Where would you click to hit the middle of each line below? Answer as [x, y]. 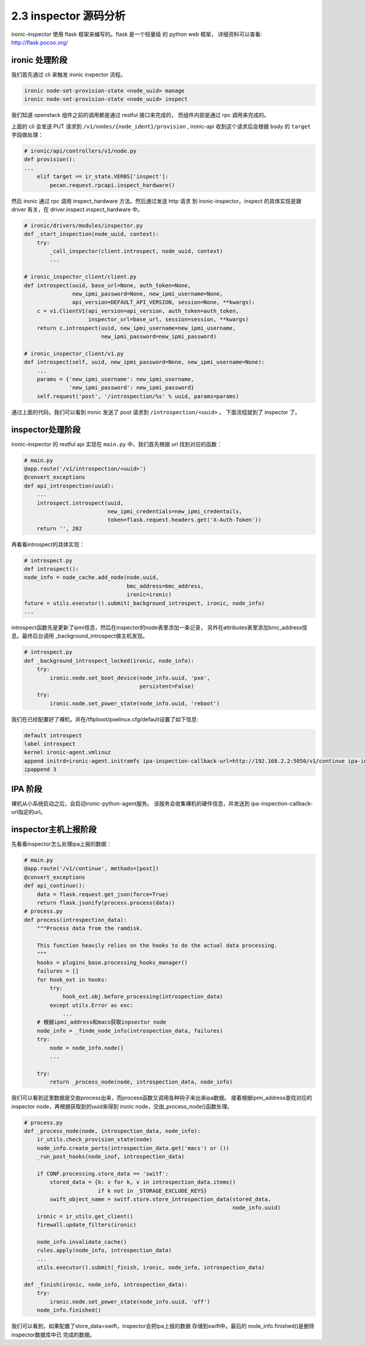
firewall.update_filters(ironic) [87, 1225]
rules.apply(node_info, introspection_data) [104, 1250]
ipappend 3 [40, 769]
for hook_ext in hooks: [72, 979]
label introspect [50, 744]
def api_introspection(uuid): [69, 486]
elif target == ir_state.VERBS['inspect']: [103, 177]
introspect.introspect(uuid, [80, 503]
